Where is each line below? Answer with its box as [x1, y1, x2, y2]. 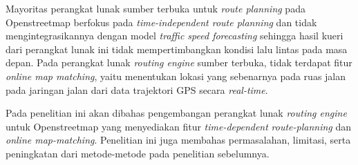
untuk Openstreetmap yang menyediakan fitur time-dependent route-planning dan [6, 119, 351, 133]
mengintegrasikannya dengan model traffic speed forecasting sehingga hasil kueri [6, 28, 343, 43]
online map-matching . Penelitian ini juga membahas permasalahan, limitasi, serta [6, 133, 351, 147]
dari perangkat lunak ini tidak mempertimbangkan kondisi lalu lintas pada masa [6, 41, 348, 56]
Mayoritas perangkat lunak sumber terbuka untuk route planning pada [6, 1, 305, 15]
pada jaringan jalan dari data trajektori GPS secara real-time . [6, 82, 268, 97]
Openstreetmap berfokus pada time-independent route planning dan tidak [6, 14, 317, 29]
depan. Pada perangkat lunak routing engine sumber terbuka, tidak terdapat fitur [6, 55, 352, 70]
